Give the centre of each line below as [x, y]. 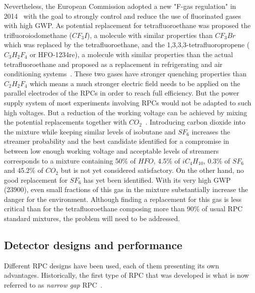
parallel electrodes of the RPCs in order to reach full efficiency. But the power [122, 93]
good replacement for [36, 179]
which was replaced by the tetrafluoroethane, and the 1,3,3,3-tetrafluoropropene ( [127, 45]
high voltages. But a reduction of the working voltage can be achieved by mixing [126, 112]
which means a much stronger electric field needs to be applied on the [135, 83]
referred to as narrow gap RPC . [53, 285]
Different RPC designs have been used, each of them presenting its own [112, 265]
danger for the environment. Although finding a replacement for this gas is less [123, 199]
